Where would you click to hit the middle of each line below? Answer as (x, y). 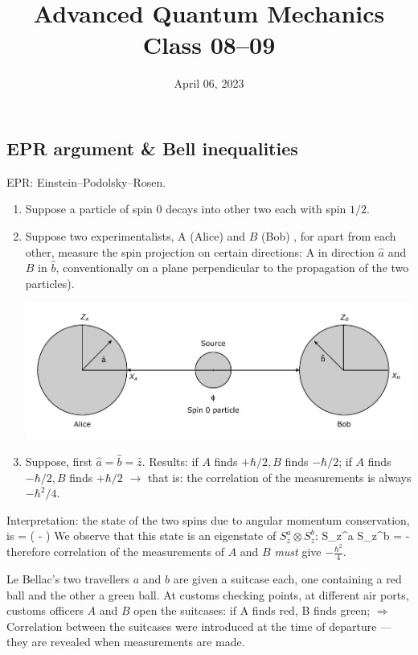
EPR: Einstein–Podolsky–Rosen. (86, 181)
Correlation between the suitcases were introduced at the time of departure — (199, 626)
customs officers (45, 610)
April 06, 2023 (209, 83)
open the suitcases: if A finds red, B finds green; (252, 610)
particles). (50, 283)
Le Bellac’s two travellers (68, 578)
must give (298, 552)
